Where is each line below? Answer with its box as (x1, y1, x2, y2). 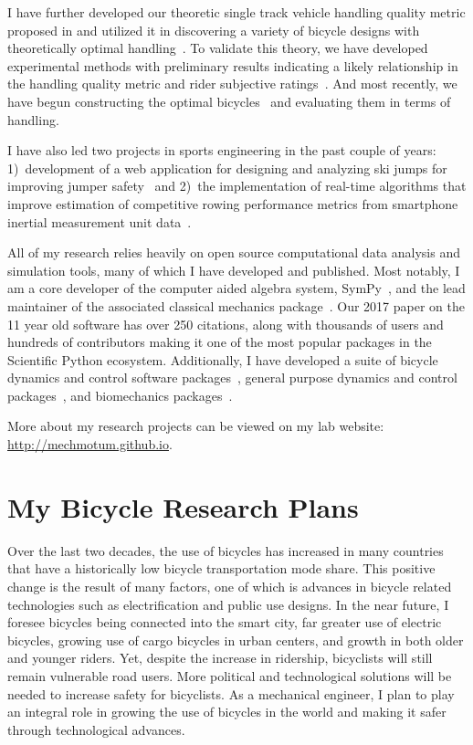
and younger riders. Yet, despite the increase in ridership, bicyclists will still (7, 648, 433, 667)
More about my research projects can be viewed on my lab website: (7, 416, 384, 435)
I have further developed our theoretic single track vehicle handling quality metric (7, 3, 466, 21)
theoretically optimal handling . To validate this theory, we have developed (7, 38, 428, 58)
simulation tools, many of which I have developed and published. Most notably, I (7, 260, 460, 279)
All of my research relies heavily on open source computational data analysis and (7, 243, 460, 262)
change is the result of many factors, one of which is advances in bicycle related (7, 576, 452, 595)
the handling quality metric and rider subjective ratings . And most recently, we (7, 74, 457, 93)
